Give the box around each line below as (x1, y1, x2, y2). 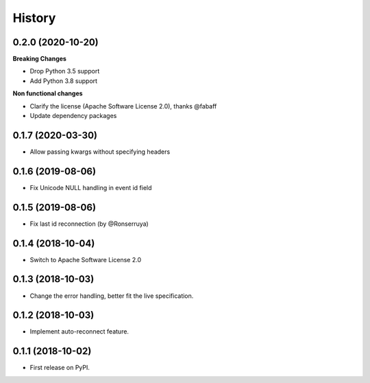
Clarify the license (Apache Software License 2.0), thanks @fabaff (29, 102, 217, 110)
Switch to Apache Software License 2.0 (29, 255, 142, 264)
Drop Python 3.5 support (29, 67, 100, 76)
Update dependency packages (29, 112, 117, 120)
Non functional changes (12, 89, 83, 97)
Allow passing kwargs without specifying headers (29, 148, 171, 156)
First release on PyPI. (29, 364, 90, 372)
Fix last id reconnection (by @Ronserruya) (29, 220, 149, 228)
